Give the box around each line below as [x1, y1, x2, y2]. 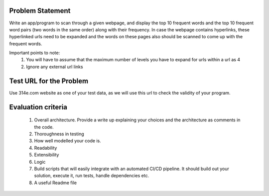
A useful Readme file [34, 180, 77, 186]
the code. [34, 124, 54, 130]
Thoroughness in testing [34, 131, 84, 137]
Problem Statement [9, 6, 71, 15]
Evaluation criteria [9, 102, 67, 111]
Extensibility [34, 152, 59, 158]
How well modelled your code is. [34, 138, 102, 144]
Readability [34, 145, 57, 151]
